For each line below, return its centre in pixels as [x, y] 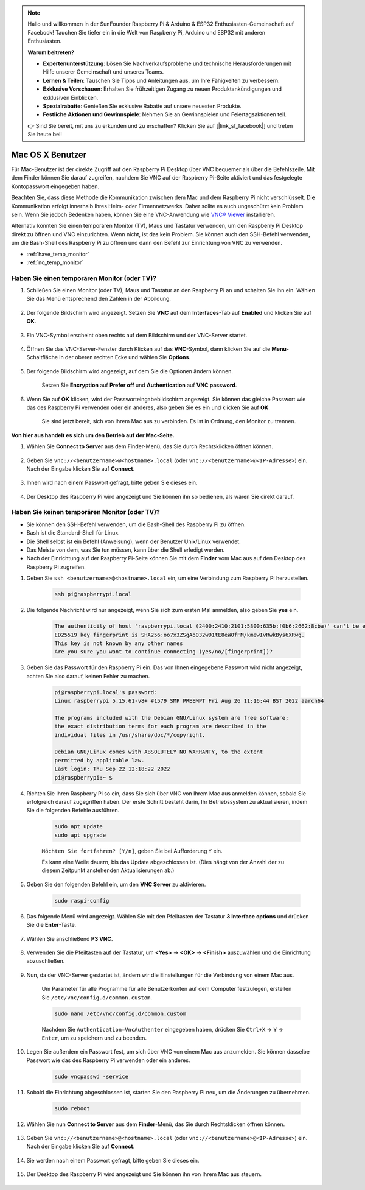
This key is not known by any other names [119, 643]
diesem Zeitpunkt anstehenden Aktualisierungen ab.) [108, 870]
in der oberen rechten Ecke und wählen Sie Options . [125, 357]
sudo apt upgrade [80, 835]
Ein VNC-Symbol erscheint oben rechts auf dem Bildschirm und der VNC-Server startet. [137, 335]
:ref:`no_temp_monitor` [55, 262]
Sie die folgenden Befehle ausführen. [73, 811]
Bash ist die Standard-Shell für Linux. [73, 533]
